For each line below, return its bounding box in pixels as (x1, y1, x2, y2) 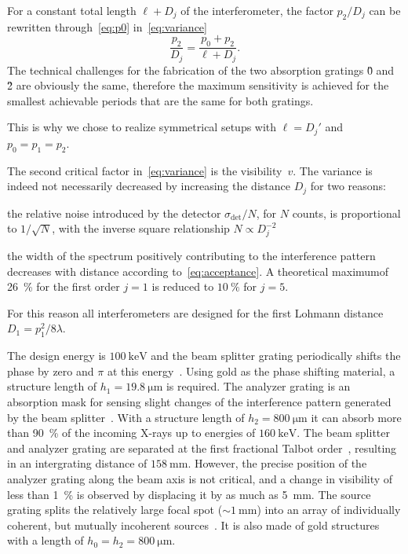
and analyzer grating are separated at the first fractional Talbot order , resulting (7, 439, 397, 456)
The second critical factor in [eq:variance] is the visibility (7, 162, 282, 178)
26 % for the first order (7, 278, 120, 295)
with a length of (7, 532, 84, 548)
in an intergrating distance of (7, 455, 148, 471)
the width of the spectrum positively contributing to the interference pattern (7, 248, 376, 264)
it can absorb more (311, 409, 402, 425)
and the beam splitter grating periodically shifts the (151, 347, 401, 364)
